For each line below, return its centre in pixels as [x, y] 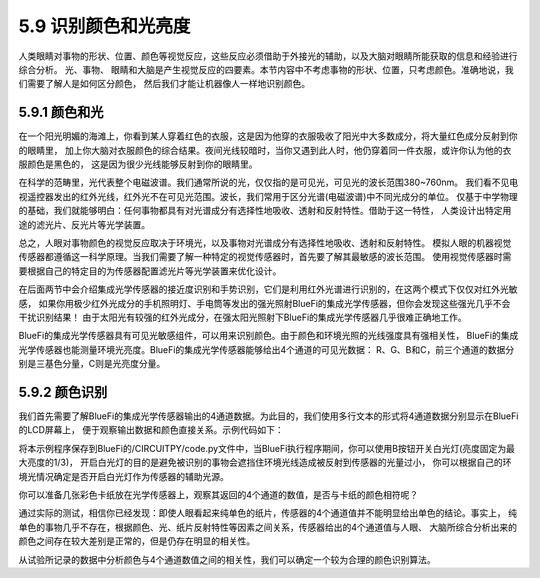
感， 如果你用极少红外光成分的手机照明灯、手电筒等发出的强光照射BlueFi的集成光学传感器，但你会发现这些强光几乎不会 [264, 303]
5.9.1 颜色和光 [61, 112]
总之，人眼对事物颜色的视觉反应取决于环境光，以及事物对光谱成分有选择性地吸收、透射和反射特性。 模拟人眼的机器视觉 [265, 242]
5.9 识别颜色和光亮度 [104, 26]
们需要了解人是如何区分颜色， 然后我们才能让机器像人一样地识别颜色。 [164, 84]
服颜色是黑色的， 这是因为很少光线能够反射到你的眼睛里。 [138, 164]
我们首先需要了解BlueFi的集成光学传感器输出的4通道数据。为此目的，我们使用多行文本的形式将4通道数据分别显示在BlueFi [268, 416]
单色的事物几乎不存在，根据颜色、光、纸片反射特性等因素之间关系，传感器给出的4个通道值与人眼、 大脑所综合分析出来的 [267, 527]
